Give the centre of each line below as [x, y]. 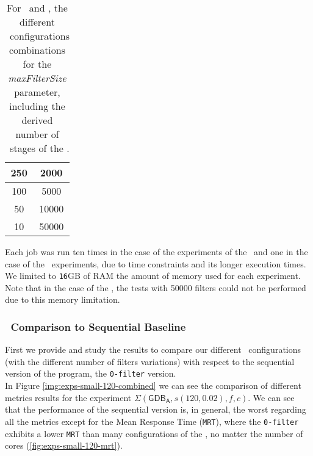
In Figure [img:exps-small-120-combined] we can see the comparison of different [153, 385]
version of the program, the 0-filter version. [91, 373]
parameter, [37, 92]
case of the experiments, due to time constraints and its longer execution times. [156, 263]
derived [37, 120]
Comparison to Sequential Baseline [98, 326]
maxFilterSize [37, 78]
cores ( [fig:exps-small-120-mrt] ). [64, 445]
